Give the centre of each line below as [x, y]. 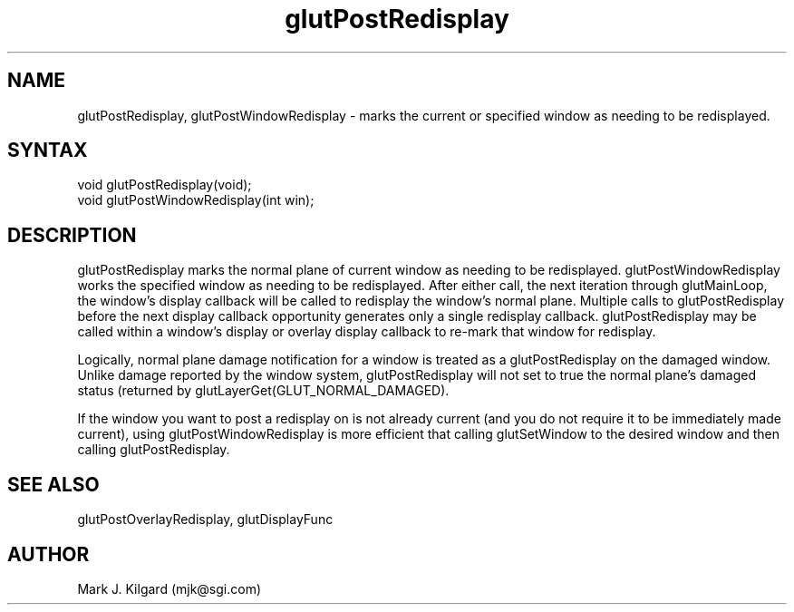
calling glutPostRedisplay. [154, 450]
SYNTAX [48, 151]
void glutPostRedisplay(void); [165, 185]
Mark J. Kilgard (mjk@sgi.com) [169, 588]
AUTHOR [48, 554]
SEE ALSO [53, 484]
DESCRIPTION [72, 235]
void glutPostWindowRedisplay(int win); [196, 200]
